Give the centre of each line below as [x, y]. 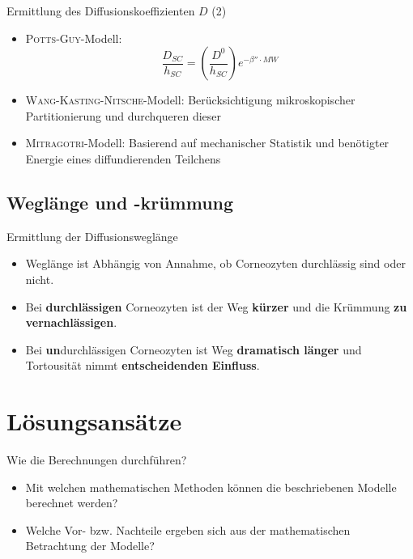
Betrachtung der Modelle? [90, 546]
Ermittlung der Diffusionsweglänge [92, 236]
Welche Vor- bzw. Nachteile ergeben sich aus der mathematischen [188, 529]
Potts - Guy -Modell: [74, 38]
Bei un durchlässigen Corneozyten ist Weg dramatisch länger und [194, 349]
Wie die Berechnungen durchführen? [97, 460]
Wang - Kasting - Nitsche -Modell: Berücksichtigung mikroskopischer [190, 100]
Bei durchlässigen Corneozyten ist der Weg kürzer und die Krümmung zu [216, 306]
